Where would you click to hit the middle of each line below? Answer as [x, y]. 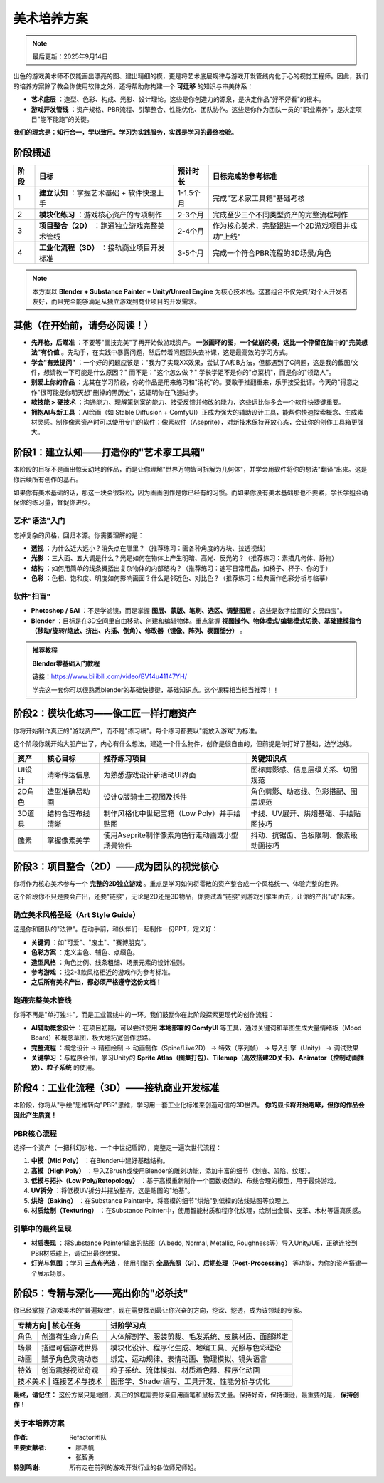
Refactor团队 [88, 1437]
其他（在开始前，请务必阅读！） [83, 325]
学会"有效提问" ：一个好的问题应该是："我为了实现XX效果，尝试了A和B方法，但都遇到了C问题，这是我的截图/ [192, 362]
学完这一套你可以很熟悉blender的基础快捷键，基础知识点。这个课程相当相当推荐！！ [156, 689]
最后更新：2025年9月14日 [70, 56]
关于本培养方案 [39, 1423]
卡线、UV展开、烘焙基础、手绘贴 [306, 814]
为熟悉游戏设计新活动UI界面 [150, 775]
